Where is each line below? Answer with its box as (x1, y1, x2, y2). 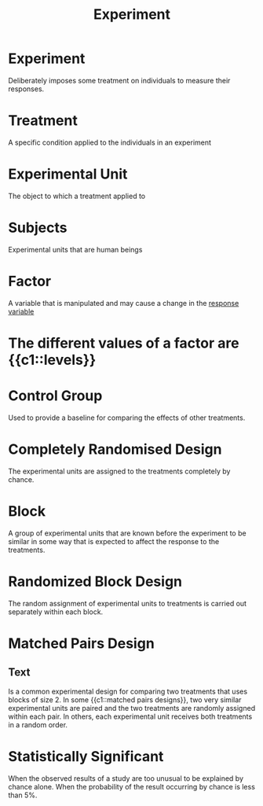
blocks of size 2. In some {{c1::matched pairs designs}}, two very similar (8, 694, 242, 705)
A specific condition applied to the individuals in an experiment (8, 138, 212, 147)
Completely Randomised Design (8, 440, 222, 458)
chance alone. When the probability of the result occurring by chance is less (8, 782, 255, 791)
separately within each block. (8, 607, 104, 616)
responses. (8, 84, 45, 94)
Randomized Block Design (8, 572, 183, 591)
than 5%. (8, 790, 38, 800)
